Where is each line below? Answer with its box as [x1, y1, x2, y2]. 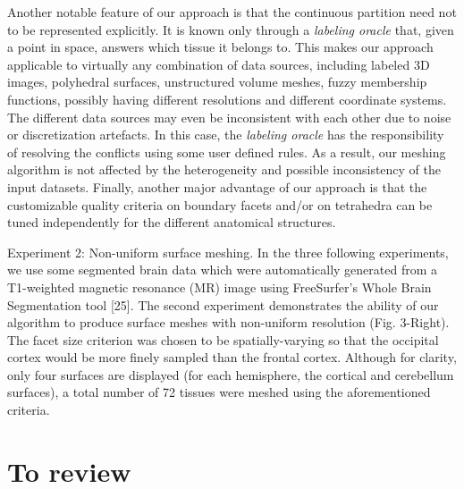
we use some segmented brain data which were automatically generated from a [7, 260, 437, 279]
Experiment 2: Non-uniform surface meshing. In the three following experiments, [7, 242, 449, 261]
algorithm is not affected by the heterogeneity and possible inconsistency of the [7, 160, 442, 179]
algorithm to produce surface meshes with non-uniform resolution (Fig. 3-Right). [7, 313, 450, 332]
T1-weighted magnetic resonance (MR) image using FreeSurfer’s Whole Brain [7, 277, 432, 296]
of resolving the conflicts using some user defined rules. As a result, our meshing [7, 142, 446, 161]
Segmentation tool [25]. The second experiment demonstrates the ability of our [7, 295, 439, 314]
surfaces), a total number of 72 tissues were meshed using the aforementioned [7, 383, 431, 401]
